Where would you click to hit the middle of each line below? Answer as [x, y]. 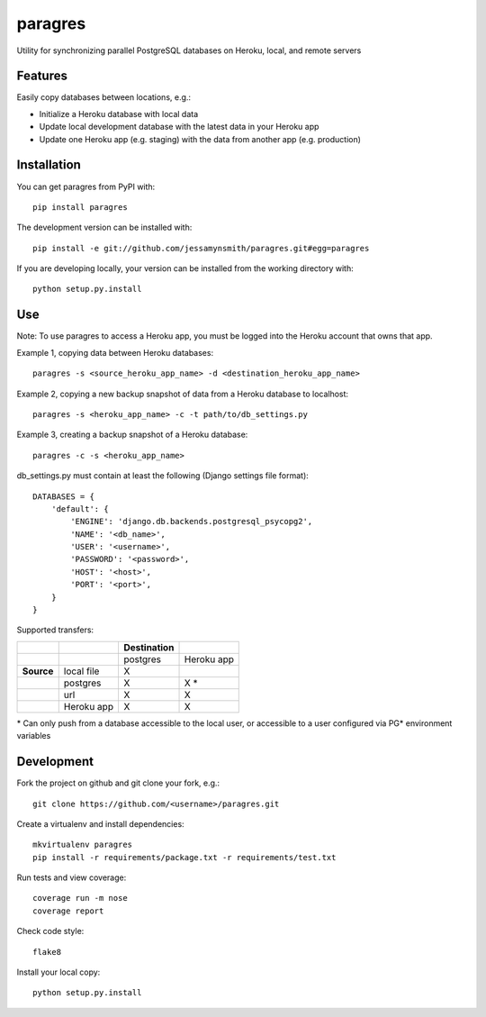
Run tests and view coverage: [72, 877]
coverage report [68, 911]
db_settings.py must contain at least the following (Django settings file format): [163, 476]
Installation [49, 165]
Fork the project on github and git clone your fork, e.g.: [118, 783]
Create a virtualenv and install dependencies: [100, 823]
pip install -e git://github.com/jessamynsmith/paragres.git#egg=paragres [201, 248]
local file [81, 671]
